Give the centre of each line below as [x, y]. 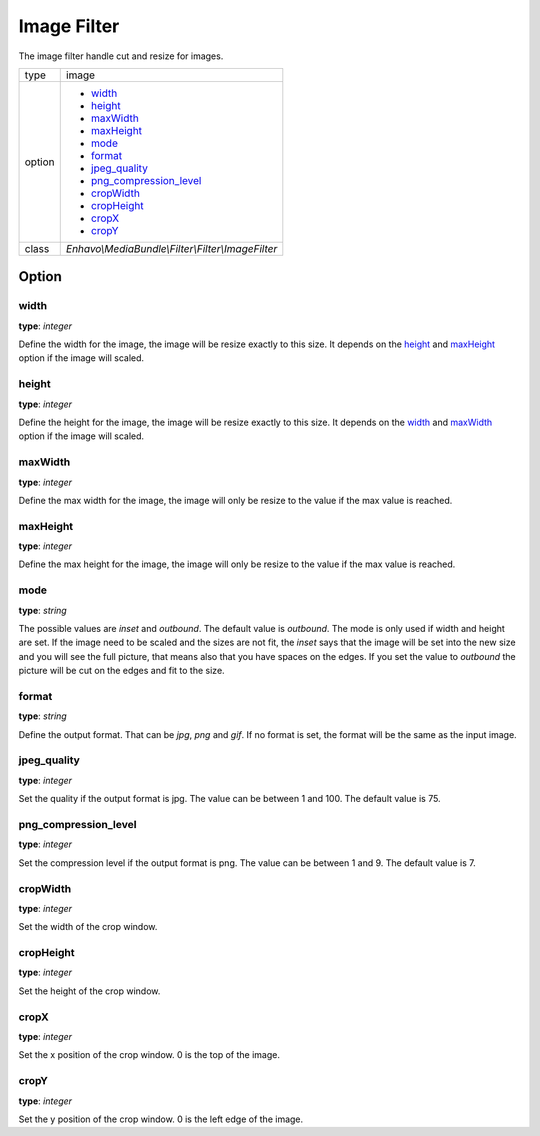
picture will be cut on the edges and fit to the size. [121, 671]
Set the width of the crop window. [88, 927]
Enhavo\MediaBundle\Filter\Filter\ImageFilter [171, 248]
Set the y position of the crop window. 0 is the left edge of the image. [161, 1119]
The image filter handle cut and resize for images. [121, 56]
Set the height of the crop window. [89, 991]
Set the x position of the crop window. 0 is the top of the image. [149, 1055]
